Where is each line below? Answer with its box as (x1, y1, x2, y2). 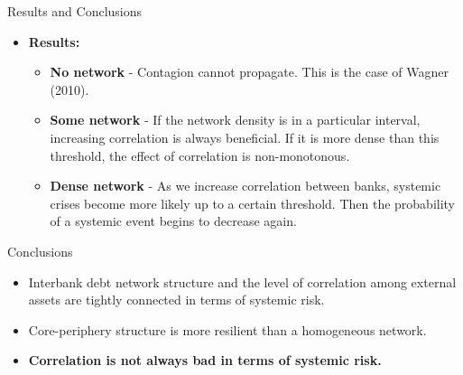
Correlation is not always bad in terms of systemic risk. (28, 351, 382, 370)
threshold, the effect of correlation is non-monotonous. (50, 145, 350, 164)
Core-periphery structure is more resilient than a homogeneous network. (28, 320, 427, 339)
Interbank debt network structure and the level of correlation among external (28, 272, 457, 291)
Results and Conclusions (7, 2, 143, 20)
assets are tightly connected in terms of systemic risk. (28, 290, 325, 309)
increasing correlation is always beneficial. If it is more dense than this (50, 127, 440, 146)
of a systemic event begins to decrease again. (50, 211, 297, 230)
